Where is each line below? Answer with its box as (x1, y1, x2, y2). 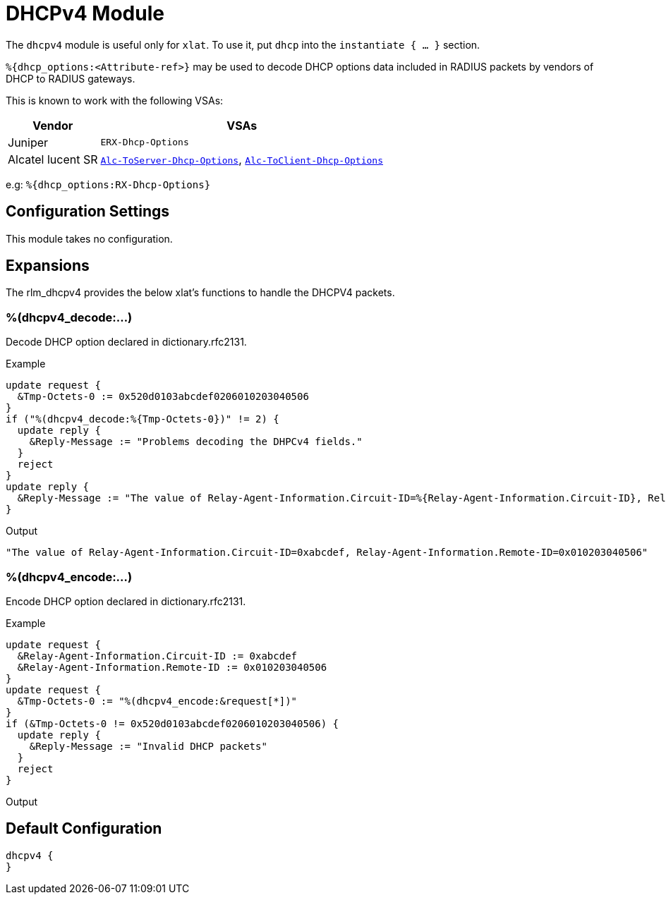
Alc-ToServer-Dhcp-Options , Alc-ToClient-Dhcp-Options (100, 152, 383, 166)
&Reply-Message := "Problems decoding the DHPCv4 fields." (29, 436, 363, 448)
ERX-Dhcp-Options (100, 137, 189, 148)
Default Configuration (6, 820, 162, 838)
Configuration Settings (6, 202, 170, 221)
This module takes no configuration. (6, 232, 173, 245)
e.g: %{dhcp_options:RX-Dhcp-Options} (6, 178, 211, 190)
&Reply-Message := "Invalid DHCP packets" (29, 740, 267, 752)
